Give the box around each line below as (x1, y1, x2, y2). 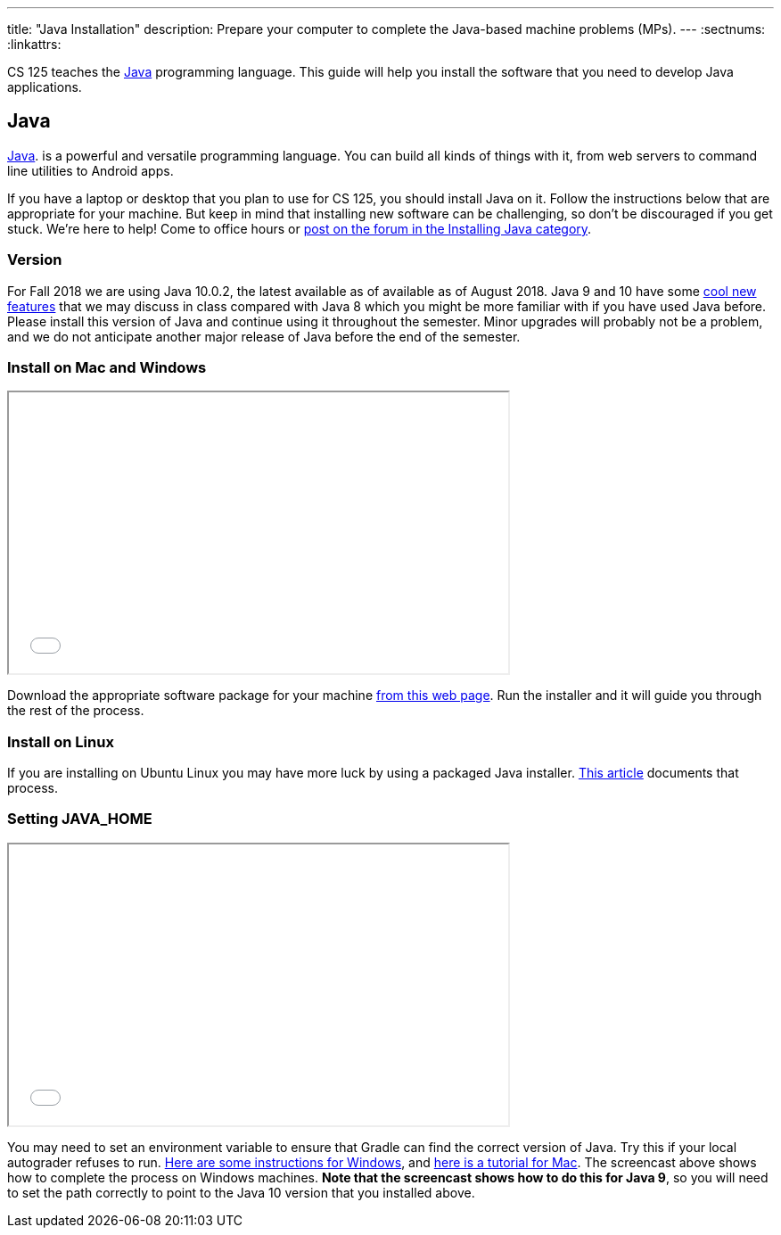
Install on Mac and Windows (7, 358, 207, 376)
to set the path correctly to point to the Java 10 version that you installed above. (7, 1184, 475, 1200)
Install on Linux (7, 732, 114, 751)
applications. (7, 79, 82, 95)
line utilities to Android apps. (7, 162, 174, 178)
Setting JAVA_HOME (7, 810, 152, 828)
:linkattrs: (7, 37, 62, 52)
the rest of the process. (7, 703, 144, 719)
